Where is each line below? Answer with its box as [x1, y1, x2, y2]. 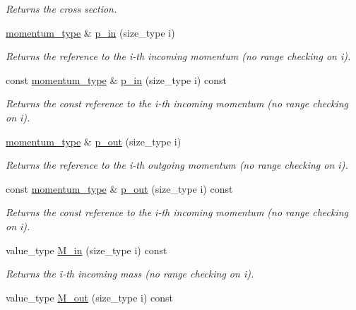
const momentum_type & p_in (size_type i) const [6, 72, 227, 87]
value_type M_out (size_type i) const [6, 290, 173, 304]
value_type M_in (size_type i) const [6, 242, 167, 257]
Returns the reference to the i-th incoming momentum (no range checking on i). [6, 49, 351, 64]
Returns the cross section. [6, 1, 117, 16]
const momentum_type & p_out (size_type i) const [6, 181, 233, 196]
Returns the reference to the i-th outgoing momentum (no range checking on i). [6, 157, 348, 172]
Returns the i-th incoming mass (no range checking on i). [6, 266, 254, 281]
